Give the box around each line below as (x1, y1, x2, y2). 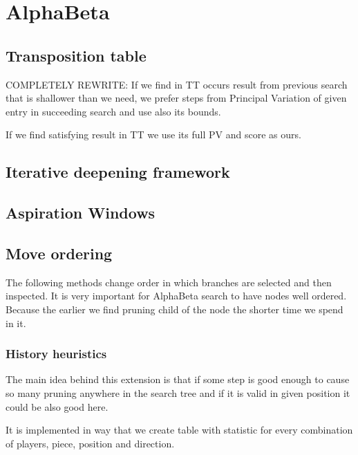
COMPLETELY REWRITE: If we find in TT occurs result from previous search (6, 77, 348, 91)
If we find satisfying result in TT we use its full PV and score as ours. (6, 127, 301, 142)
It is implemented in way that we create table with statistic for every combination (6, 423, 353, 437)
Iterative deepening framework (6, 161, 230, 183)
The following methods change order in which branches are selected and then (6, 275, 332, 289)
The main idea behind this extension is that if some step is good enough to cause (6, 372, 350, 387)
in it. (6, 315, 26, 330)
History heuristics (6, 345, 107, 362)
